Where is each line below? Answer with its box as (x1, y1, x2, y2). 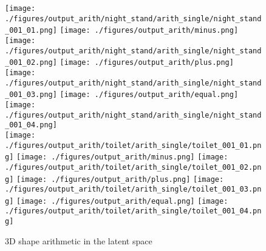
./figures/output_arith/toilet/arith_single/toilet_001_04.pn (5, 207, 262, 216)
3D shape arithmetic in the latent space (5, 234, 152, 247)
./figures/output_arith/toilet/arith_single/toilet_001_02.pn (5, 162, 262, 172)
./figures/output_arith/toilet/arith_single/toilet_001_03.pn (5, 185, 262, 194)
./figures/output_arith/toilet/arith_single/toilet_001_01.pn (5, 141, 262, 150)
